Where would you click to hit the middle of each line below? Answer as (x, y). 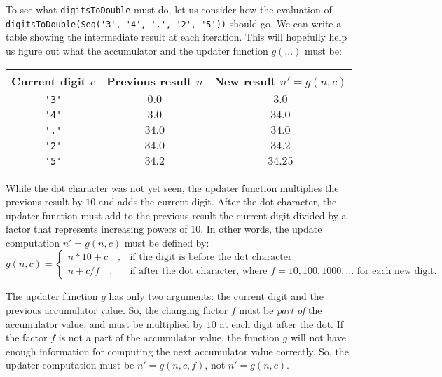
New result (245, 81)
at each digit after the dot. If (281, 323)
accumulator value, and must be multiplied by (105, 323)
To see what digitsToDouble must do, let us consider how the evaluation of (169, 9)
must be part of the (281, 310)
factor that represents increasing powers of (97, 229)
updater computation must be (70, 365)
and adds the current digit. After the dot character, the (217, 201)
